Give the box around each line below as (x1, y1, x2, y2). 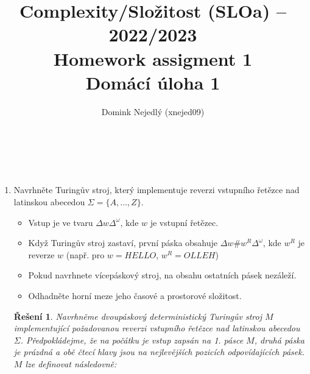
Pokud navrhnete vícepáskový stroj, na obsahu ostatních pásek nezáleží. (28, 269, 297, 281)
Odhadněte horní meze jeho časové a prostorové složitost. (28, 289, 242, 302)
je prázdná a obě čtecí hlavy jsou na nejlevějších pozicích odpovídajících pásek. (13, 345, 305, 358)
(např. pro (66, 248, 105, 261)
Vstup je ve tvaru (28, 216, 93, 228)
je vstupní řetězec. (150, 216, 219, 228)
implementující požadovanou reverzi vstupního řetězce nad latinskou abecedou (13, 322, 300, 334)
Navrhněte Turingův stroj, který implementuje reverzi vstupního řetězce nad (13, 183, 300, 196)
